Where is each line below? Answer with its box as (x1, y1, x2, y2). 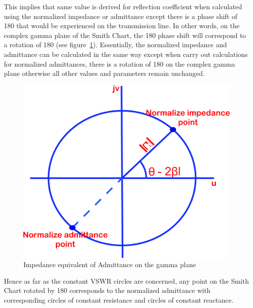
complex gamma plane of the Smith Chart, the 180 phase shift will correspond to (4, 30, 246, 40)
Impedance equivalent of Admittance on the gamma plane (23, 259, 196, 270)
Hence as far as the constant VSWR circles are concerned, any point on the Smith (4, 275, 249, 286)
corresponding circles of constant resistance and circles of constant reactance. (4, 294, 234, 305)
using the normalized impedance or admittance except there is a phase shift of (4, 11, 237, 21)
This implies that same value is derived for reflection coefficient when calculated (4, 1, 242, 11)
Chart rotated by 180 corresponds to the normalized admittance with (4, 285, 211, 295)
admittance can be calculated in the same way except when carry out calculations (4, 49, 248, 59)
